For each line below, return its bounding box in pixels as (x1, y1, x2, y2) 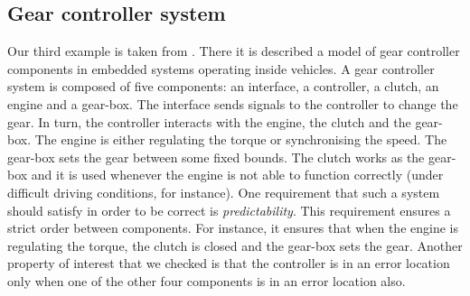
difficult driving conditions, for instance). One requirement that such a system (7, 182, 440, 201)
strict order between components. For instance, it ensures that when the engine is (7, 218, 458, 237)
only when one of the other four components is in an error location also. (7, 271, 406, 290)
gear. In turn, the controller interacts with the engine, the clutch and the (7, 112, 411, 131)
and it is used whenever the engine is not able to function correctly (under (31, 165, 444, 184)
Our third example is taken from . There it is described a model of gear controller (7, 42, 460, 60)
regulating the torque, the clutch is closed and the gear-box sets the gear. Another (7, 236, 463, 254)
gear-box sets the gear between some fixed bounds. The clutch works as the (7, 147, 425, 166)
